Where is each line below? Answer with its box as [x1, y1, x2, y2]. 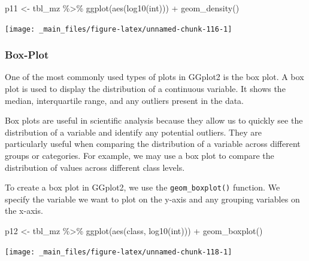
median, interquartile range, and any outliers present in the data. [5, 94, 244, 106]
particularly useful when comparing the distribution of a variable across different [5, 137, 301, 150]
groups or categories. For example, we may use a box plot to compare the [5, 149, 274, 162]
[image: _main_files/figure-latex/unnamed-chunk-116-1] [5, 24, 232, 33]
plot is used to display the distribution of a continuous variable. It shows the [5, 82, 286, 95]
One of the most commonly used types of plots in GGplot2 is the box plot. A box [5, 70, 304, 83]
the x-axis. [5, 204, 43, 217]
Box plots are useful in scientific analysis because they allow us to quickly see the [5, 114, 303, 127]
